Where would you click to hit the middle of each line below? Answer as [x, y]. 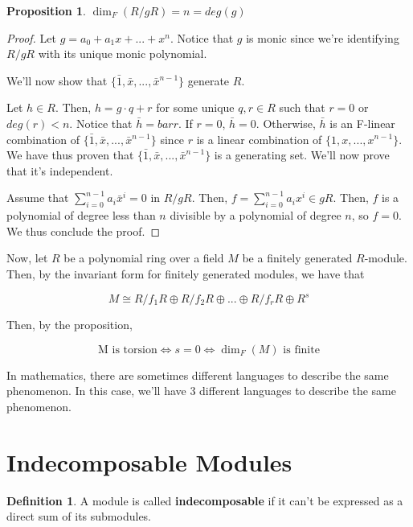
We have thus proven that [70, 155]
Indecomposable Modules [149, 461]
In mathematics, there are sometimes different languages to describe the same [198, 375]
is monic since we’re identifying [323, 37]
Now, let [27, 258]
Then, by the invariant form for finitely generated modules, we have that [186, 273]
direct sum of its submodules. [79, 516]
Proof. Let [31, 37]
